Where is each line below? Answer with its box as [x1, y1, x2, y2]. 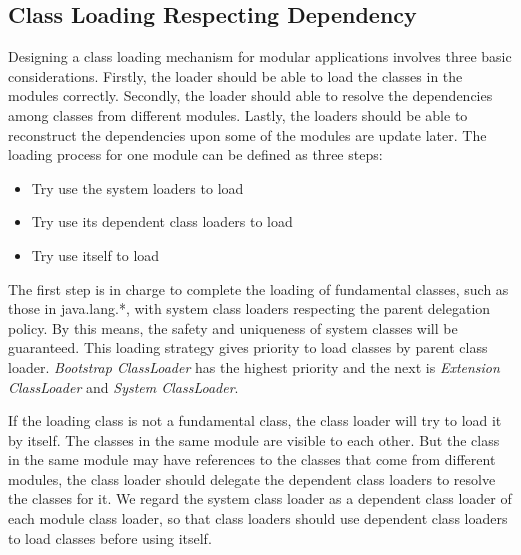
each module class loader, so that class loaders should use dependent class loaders [8, 508, 508, 529]
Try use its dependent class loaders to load [31, 211, 293, 232]
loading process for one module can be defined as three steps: [8, 144, 383, 165]
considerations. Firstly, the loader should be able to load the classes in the [8, 65, 463, 86]
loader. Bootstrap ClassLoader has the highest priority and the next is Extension [8, 356, 500, 377]
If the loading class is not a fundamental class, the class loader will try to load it [8, 410, 502, 431]
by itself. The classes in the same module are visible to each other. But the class [8, 429, 500, 450]
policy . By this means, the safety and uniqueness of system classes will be [8, 317, 458, 338]
